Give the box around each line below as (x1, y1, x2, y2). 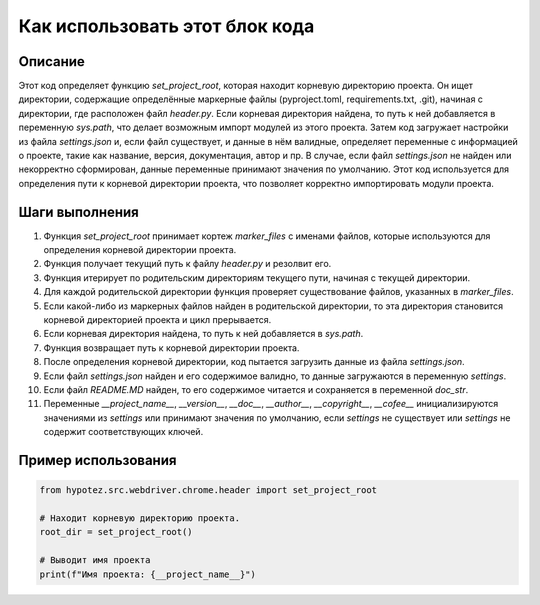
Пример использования (18, 451, 177, 469)
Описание (18, 53, 85, 70)
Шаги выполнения (18, 203, 139, 220)
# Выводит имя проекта (39, 555, 151, 566)
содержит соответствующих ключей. (43, 426, 204, 438)
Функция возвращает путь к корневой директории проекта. (43, 341, 300, 354)
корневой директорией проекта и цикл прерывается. (43, 314, 272, 326)
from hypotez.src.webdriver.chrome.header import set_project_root (39, 485, 378, 496)
